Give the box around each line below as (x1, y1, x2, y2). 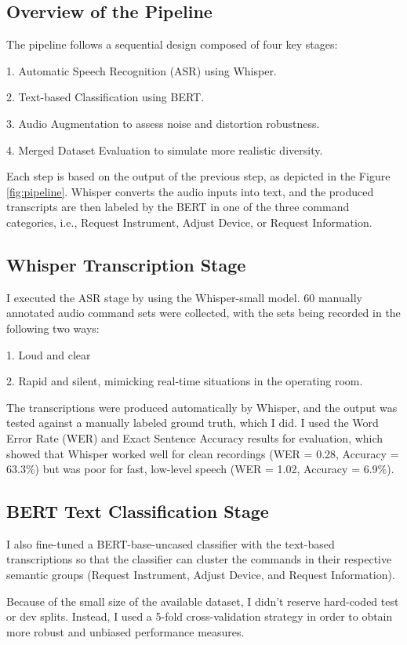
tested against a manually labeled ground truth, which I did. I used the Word (6, 414, 379, 431)
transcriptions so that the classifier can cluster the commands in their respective (6, 551, 392, 567)
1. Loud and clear (6, 346, 91, 363)
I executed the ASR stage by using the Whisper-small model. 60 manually (6, 289, 362, 305)
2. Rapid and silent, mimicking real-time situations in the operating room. (6, 373, 363, 389)
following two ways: (6, 319, 100, 336)
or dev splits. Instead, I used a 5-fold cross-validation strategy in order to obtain (6, 608, 393, 625)
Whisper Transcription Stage (6, 252, 246, 276)
